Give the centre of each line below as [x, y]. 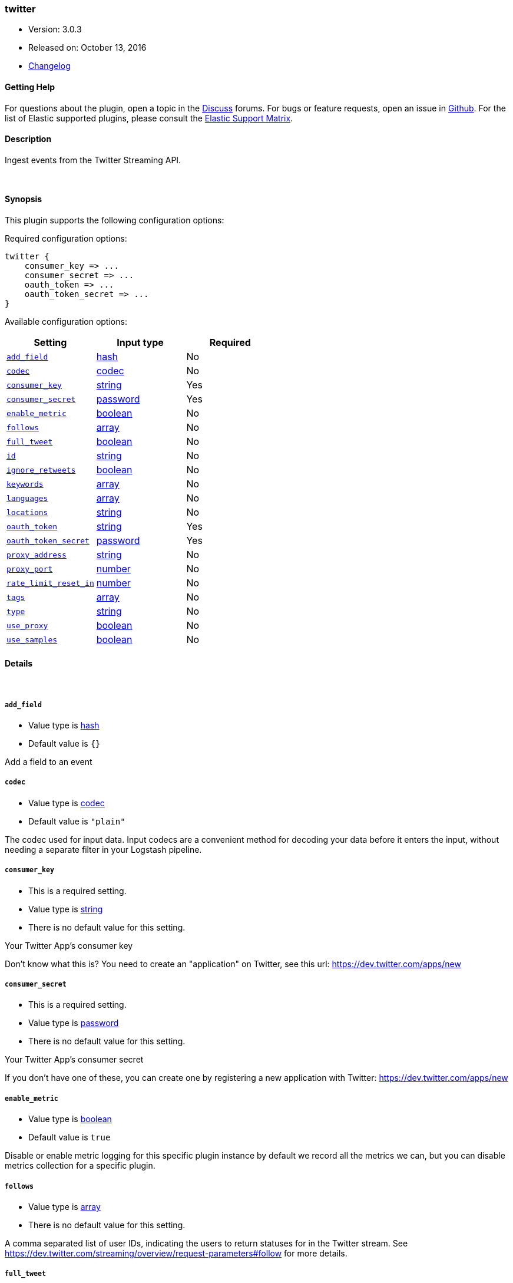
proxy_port [30, 569]
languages [27, 498]
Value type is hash [64, 725]
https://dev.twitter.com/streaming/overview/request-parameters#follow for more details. [176, 1253]
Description [28, 139]
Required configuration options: [66, 239]
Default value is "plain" [77, 821]
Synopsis [24, 199]
